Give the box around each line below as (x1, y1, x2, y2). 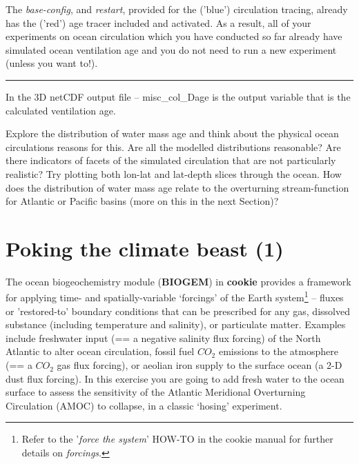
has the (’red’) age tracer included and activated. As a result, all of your (6, 15, 311, 30)
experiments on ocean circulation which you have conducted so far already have (6, 29, 342, 43)
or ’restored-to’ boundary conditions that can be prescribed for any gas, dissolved (6, 303, 350, 318)
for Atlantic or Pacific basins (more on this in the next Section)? (6, 194, 279, 208)
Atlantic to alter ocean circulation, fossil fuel (6, 344, 195, 359)
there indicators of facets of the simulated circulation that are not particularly (6, 153, 336, 168)
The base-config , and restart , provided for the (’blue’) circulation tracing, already (6, 2, 348, 16)
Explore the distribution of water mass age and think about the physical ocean (6, 126, 339, 141)
